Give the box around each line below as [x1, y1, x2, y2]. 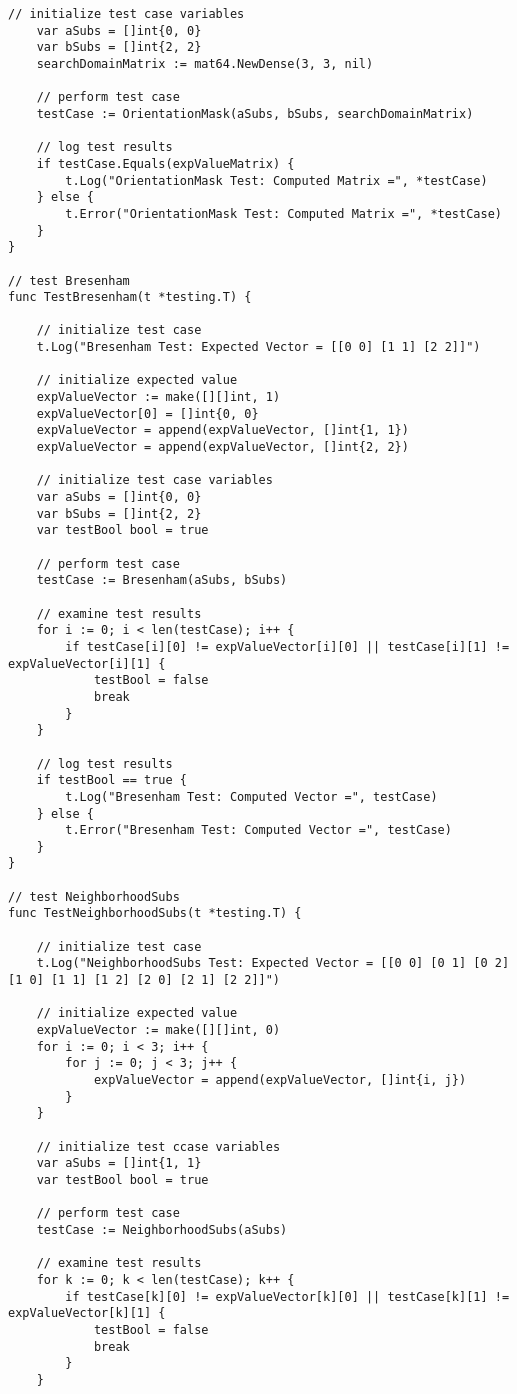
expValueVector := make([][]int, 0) [36, 1023, 281, 1038]
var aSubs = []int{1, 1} [36, 1156, 202, 1171]
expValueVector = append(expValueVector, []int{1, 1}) [36, 423, 409, 438]
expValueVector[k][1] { [8, 1306, 166, 1321]
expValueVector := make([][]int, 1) [36, 390, 281, 405]
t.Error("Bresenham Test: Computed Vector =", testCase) [65, 823, 452, 838]
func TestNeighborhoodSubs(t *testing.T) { [8, 906, 302, 921]
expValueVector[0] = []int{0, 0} [36, 406, 259, 421]
